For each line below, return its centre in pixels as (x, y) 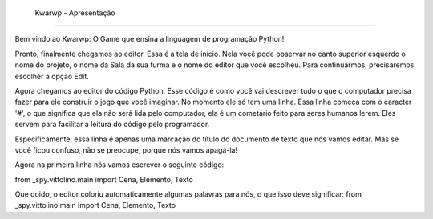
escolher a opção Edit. (52, 76)
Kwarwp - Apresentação (75, 13)
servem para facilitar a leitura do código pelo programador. (112, 125)
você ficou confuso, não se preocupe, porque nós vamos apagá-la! (126, 150)
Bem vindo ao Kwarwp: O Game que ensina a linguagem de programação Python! (150, 39)
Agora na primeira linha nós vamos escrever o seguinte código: (119, 165)
